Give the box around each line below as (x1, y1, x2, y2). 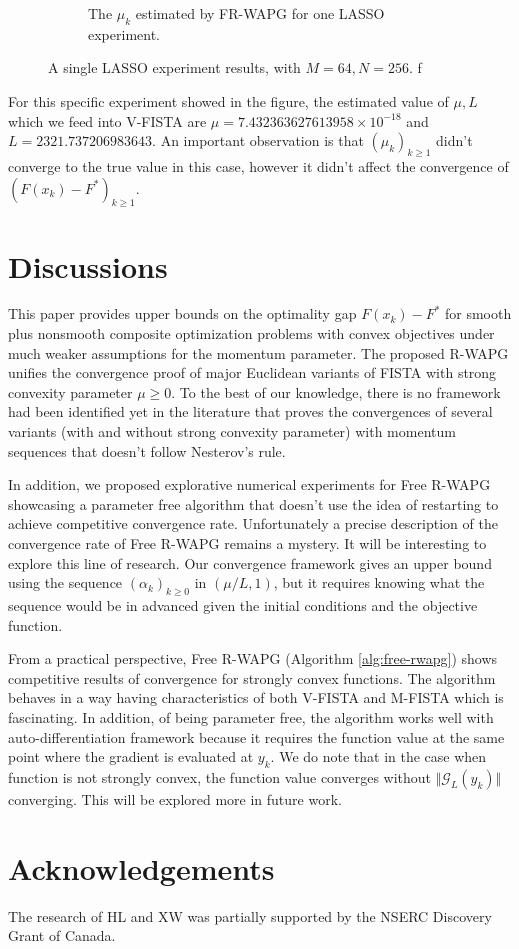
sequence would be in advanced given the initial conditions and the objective (8, 595, 478, 615)
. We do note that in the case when (270, 746, 487, 767)
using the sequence (8, 572, 123, 593)
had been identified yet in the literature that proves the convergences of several (8, 401, 493, 422)
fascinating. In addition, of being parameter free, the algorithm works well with (8, 706, 494, 727)
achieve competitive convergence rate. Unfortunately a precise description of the (8, 513, 498, 534)
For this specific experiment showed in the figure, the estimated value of (8, 90, 449, 111)
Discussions (8, 245, 168, 286)
